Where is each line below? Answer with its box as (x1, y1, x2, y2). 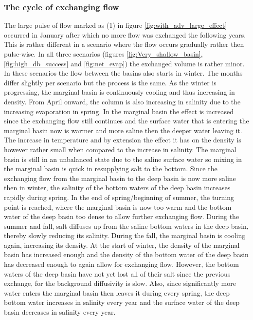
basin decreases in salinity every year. (4, 307, 116, 317)
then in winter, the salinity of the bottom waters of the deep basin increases (4, 182, 231, 193)
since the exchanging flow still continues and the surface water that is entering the (4, 116, 249, 126)
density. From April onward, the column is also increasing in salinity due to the (4, 96, 241, 106)
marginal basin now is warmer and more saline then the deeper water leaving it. (4, 125, 242, 135)
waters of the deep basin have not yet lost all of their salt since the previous (4, 268, 231, 279)
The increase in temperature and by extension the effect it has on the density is (4, 135, 241, 145)
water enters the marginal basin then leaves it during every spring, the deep (4, 287, 230, 298)
